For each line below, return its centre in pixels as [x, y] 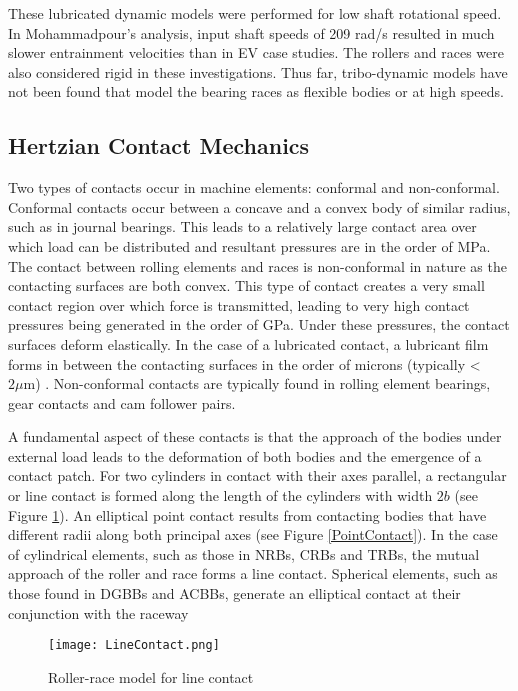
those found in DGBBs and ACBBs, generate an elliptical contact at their [234, 593]
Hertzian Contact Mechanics [159, 145]
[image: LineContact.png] [134, 645]
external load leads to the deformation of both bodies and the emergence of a [245, 455]
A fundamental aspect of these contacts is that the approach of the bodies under [255, 436]
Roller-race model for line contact [151, 676]
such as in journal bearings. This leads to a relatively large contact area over [242, 226]
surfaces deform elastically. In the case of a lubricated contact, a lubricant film [248, 343]
